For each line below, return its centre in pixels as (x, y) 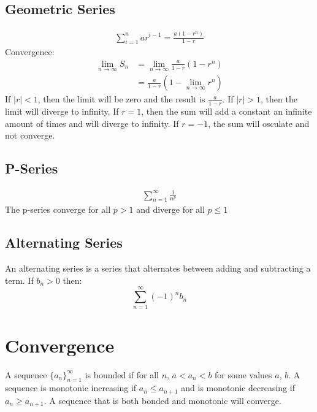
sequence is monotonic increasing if (71, 388)
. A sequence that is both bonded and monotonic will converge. (162, 400)
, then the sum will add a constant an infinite (227, 111)
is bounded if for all (122, 374)
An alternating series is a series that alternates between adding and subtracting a (158, 268)
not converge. (30, 135)
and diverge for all (170, 209)
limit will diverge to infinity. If (62, 111)
